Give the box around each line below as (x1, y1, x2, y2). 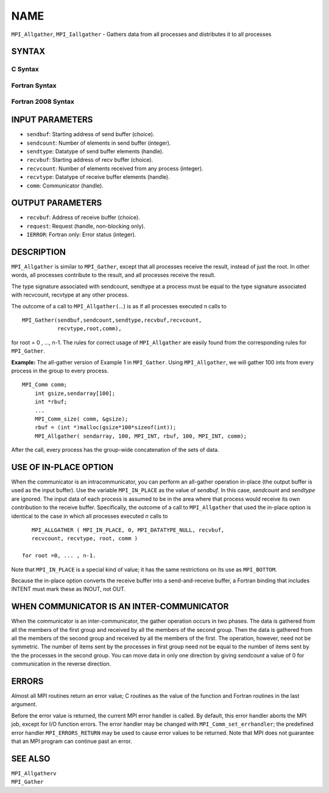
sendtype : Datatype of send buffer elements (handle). (26, 147, 164, 155)
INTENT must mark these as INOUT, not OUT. (11, 585, 126, 593)
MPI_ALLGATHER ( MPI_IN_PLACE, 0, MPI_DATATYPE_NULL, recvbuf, (31, 526, 225, 534)
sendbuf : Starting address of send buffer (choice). (26, 131, 155, 138)
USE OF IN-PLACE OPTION (11, 462, 114, 473)
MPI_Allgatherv (11, 770, 57, 777)
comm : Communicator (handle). (26, 182, 104, 189)
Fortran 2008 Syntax (11, 98, 74, 106)
